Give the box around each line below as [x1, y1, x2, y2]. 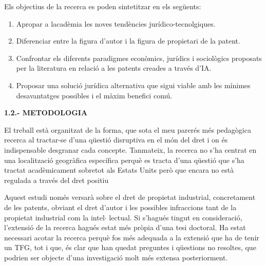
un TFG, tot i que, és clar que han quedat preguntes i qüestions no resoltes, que [4, 242, 256, 253]
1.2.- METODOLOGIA [4, 107, 88, 118]
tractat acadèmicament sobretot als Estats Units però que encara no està [4, 165, 234, 175]
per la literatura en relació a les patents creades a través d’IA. [16, 63, 212, 73]
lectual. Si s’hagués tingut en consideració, [109, 212, 242, 222]
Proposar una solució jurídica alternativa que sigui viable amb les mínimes [16, 79, 251, 90]
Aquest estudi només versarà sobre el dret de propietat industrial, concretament [4, 192, 256, 202]
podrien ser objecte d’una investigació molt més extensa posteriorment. [4, 252, 228, 262]
